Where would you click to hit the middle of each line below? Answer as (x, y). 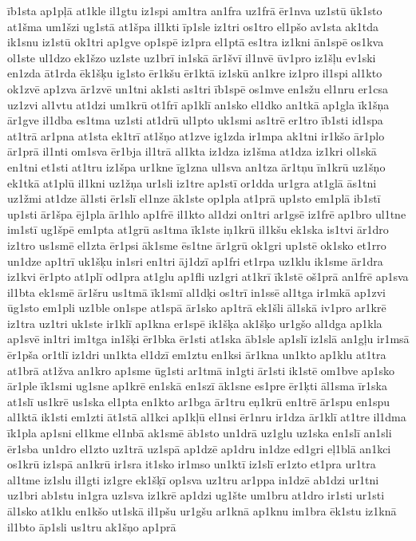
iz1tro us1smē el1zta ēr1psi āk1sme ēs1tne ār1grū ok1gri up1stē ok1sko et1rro (197, 245)
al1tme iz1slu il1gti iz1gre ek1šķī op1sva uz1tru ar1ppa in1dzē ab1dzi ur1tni (193, 479)
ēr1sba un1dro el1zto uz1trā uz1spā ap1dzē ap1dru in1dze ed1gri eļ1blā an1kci (199, 448)
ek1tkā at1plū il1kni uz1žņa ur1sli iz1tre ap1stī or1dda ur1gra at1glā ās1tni (192, 182)
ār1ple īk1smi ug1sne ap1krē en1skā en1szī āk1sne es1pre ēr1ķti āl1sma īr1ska (197, 386)
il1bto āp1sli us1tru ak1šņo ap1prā (92, 526)
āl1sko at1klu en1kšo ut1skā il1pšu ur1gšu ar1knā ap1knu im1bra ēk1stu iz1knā (202, 511)
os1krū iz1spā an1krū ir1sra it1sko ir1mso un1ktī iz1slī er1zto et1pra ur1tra (192, 464)
